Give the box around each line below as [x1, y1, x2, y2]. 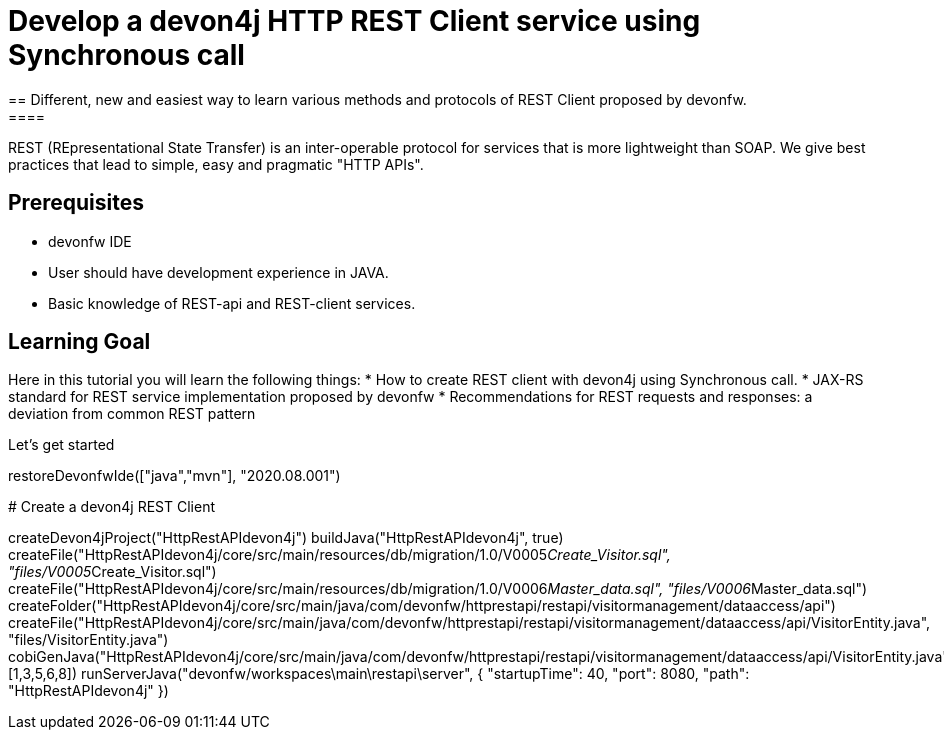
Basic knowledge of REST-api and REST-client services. [48, 294, 416, 312]
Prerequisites [8, 190, 144, 216]
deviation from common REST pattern [8, 405, 256, 423]
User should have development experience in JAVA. [48, 263, 389, 281]
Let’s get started [8, 436, 115, 454]
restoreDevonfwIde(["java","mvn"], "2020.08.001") [8, 467, 341, 485]
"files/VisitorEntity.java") [8, 631, 169, 649]
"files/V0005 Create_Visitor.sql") [8, 563, 217, 581]
